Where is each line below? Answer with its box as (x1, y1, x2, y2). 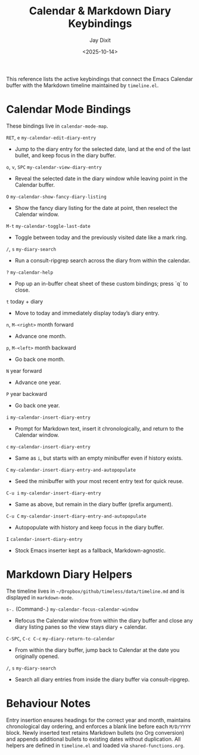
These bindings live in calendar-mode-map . (6, 122, 108, 129)
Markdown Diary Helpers (6, 568, 133, 581)
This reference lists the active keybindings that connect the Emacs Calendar (6, 75, 194, 82)
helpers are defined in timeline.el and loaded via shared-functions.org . (6, 741, 185, 749)
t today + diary (6, 298, 43, 305)
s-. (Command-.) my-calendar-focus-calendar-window (6, 605, 139, 612)
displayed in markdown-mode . (6, 593, 73, 601)
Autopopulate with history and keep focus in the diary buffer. (14, 524, 164, 531)
